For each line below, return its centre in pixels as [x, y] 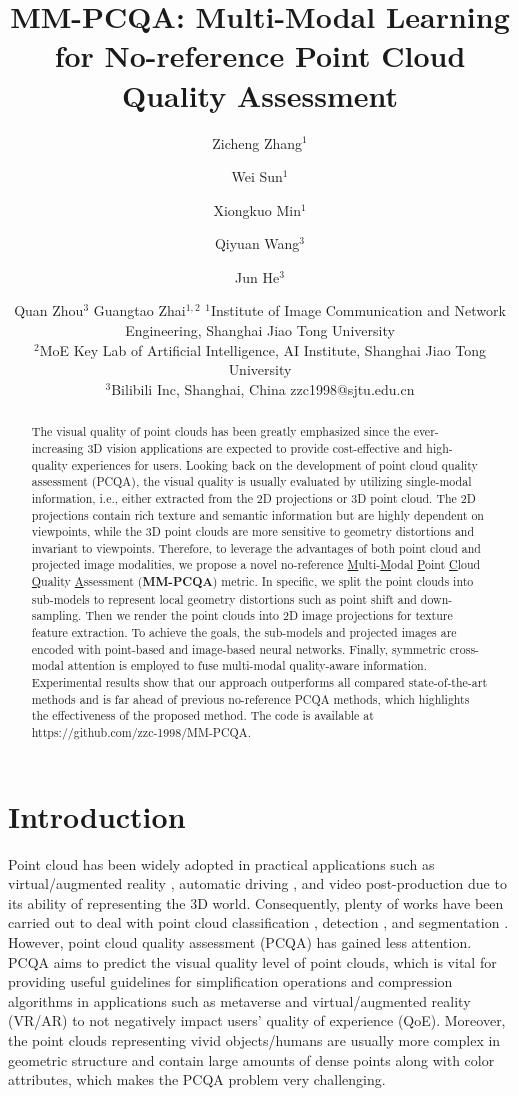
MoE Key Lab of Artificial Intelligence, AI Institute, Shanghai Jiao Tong [263, 349]
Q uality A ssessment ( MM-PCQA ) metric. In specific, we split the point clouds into [252, 582]
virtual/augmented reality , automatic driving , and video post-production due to [257, 883]
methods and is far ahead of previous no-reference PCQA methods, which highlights [250, 698]
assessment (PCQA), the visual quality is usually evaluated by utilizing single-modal [251, 481]
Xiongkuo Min [257, 209]
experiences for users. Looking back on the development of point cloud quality [274, 464]
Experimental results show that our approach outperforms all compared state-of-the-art [259, 682]
